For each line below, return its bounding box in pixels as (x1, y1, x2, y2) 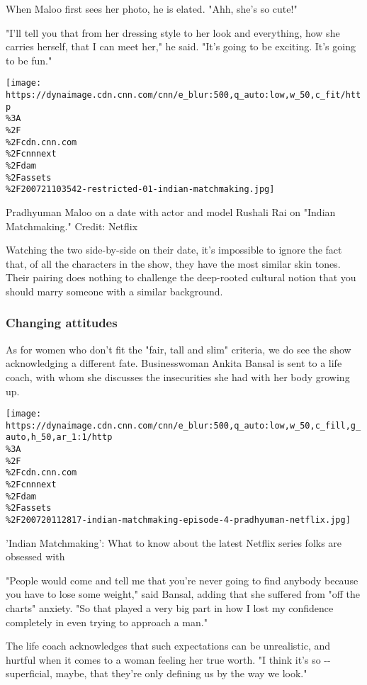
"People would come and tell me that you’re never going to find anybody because (6, 572, 358, 587)
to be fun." (6, 52, 52, 67)
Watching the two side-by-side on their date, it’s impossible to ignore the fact (6, 242, 342, 257)
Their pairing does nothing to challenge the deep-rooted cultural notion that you (6, 270, 356, 285)
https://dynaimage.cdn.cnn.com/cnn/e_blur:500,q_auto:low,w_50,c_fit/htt (6, 90, 361, 101)
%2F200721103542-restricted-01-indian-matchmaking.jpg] (6, 184, 275, 195)
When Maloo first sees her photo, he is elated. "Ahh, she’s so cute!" (6, 1, 298, 16)
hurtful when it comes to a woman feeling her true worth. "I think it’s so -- (6, 652, 331, 667)
